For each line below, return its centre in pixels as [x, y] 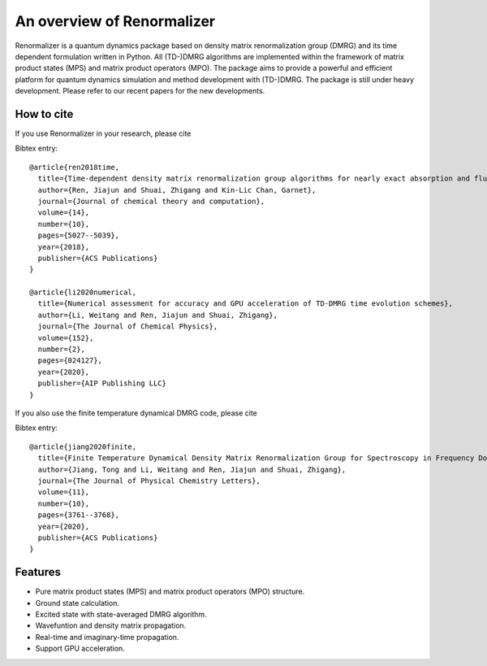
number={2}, [61, 349]
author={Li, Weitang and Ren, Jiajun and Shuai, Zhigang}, [157, 315]
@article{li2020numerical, [83, 292]
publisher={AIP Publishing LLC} [102, 383]
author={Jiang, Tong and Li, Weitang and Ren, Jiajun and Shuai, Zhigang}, [192, 469]
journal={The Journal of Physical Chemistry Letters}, [149, 481]
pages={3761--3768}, [79, 515]
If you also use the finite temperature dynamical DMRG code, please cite [136, 413]
